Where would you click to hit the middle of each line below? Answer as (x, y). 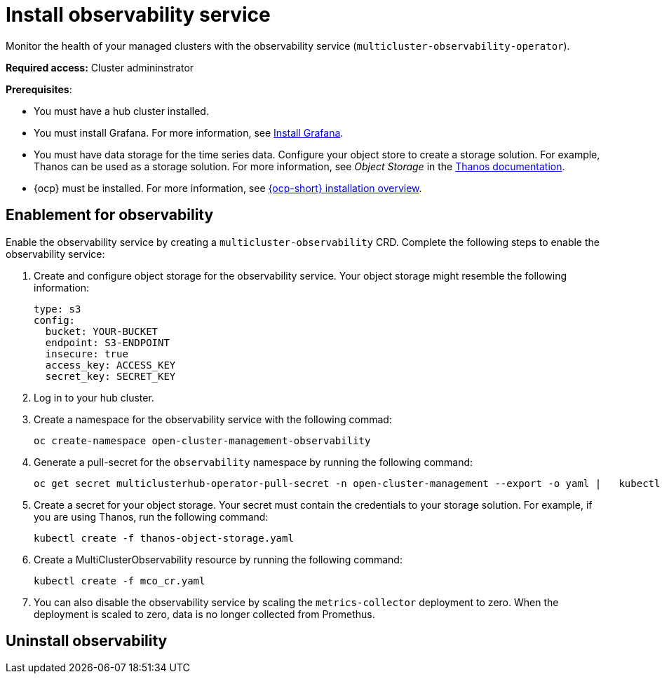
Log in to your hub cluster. (94, 397)
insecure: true (87, 354)
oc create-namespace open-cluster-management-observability (202, 440)
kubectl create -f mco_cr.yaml (120, 581)
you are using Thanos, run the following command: (151, 516)
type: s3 (58, 309)
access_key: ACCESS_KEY (110, 365)
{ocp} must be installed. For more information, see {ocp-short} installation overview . (228, 188)
